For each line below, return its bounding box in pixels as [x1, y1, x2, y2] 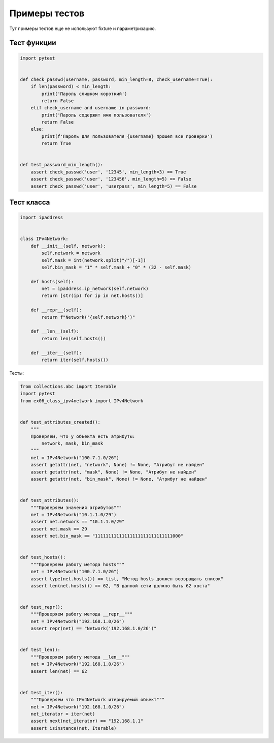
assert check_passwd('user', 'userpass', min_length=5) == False [30, 183, 197, 189]
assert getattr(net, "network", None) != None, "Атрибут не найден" [30, 462, 205, 468]
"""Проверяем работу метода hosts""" [30, 561, 125, 567]
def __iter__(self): [30, 350, 82, 355]
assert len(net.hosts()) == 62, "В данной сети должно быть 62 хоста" [30, 583, 211, 588]
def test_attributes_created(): [20, 419, 101, 425]
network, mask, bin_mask [41, 440, 104, 447]
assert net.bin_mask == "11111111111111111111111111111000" [30, 533, 184, 539]
